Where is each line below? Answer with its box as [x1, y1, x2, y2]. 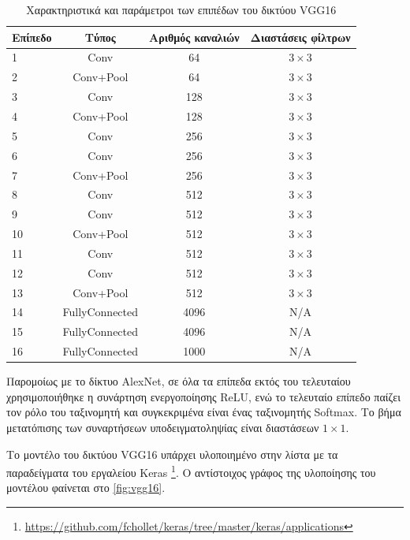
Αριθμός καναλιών [149, 28, 240, 45]
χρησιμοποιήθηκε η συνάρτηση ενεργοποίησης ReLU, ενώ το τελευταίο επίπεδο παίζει [6, 388, 401, 404]
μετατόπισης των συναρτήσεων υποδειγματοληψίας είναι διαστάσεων [6, 419, 319, 435]
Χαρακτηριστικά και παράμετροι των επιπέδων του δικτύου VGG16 [26, 2, 337, 17]
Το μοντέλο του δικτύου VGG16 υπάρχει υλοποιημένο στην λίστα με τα [6, 445, 338, 462]
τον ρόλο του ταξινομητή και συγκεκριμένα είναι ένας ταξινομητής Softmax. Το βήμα [6, 404, 401, 420]
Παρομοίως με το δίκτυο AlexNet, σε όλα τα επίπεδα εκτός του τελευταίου [6, 373, 351, 389]
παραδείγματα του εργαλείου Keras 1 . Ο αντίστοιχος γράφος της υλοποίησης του [6, 462, 376, 480]
